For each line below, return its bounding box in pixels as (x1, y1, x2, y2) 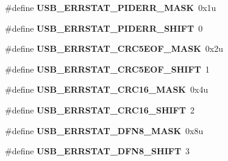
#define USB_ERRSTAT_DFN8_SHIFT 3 (5, 145, 190, 157)
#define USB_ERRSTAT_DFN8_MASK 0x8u (5, 124, 204, 137)
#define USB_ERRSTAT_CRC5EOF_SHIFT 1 (5, 62, 210, 75)
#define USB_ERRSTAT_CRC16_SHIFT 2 (5, 103, 194, 116)
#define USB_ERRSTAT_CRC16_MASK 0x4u (5, 83, 208, 96)
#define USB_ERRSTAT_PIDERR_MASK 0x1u (5, 1, 216, 13)
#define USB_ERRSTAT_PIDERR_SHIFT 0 (5, 21, 203, 34)
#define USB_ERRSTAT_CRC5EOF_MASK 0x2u (5, 42, 223, 55)
